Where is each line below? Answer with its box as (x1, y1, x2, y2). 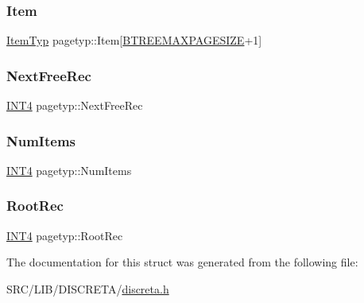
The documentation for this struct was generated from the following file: (6, 254, 358, 270)
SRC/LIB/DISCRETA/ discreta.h (6, 280, 169, 297)
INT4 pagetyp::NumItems (6, 161, 132, 178)
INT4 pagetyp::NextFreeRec (6, 97, 143, 114)
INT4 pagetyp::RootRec (6, 227, 123, 243)
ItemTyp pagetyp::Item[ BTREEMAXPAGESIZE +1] (6, 32, 262, 49)
